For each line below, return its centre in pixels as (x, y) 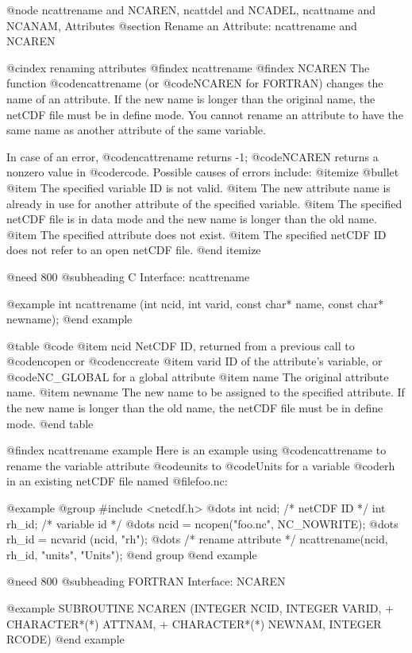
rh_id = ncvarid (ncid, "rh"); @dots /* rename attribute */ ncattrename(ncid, (197, 539)
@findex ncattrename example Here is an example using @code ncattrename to (196, 450)
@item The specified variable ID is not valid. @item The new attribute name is (198, 187)
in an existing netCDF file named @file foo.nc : (117, 481)
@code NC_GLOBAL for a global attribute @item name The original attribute (198, 376)
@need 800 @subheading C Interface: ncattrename (128, 276)
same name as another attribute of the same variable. (136, 130)
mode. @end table (50, 423)
